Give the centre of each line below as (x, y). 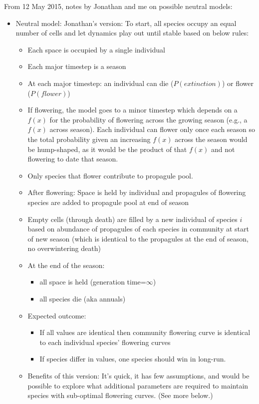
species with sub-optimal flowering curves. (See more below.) (120, 395)
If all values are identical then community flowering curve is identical (145, 332)
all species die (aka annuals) (83, 299)
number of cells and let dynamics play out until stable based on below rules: (132, 33)
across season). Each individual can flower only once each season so (152, 129)
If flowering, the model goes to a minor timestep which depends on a (132, 110)
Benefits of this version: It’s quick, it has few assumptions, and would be (138, 376)
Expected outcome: (57, 315)
